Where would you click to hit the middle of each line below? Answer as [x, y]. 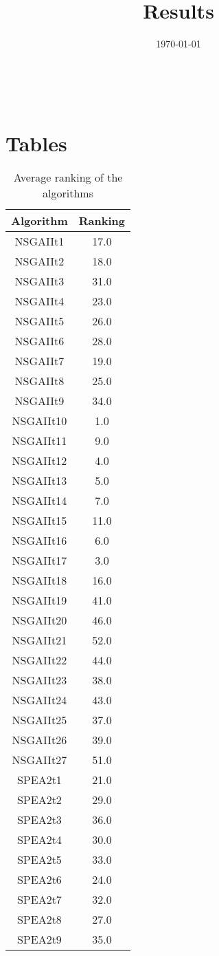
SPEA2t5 [39, 860]
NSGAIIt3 [39, 281]
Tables [36, 143]
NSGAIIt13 [39, 481]
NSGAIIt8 [39, 381]
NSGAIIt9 [39, 401]
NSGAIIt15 [39, 521]
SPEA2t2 [39, 800]
